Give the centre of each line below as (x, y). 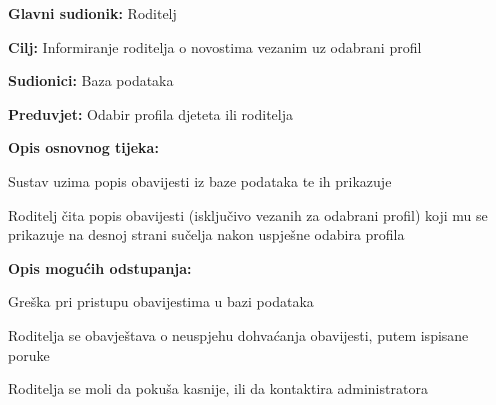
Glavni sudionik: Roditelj (92, 13)
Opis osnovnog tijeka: (83, 147)
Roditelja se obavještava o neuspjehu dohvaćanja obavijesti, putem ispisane (238, 334)
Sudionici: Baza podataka (91, 80)
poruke (29, 354)
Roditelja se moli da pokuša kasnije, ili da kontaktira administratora (218, 388)
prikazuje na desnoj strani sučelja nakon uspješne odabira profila (206, 234)
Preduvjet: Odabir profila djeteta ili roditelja (150, 113)
